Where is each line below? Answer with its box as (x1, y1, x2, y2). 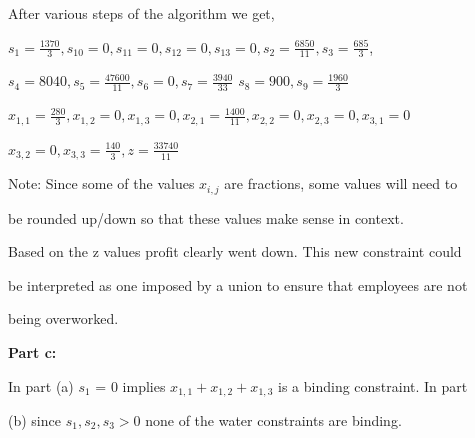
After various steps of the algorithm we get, (8, 3, 275, 23)
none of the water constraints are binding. (145, 410, 402, 431)
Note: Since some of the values (8, 173, 195, 194)
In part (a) (8, 375, 74, 396)
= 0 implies (95, 375, 166, 396)
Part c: (8, 341, 57, 362)
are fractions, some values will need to (224, 173, 458, 194)
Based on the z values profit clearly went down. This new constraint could (8, 241, 462, 262)
